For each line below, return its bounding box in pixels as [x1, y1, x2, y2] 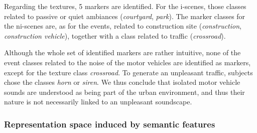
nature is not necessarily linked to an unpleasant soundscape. [4, 96, 192, 107]
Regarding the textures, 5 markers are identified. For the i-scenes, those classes [4, 1, 246, 11]
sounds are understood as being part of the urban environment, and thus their [4, 86, 245, 97]
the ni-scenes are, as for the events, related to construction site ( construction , [4, 21, 241, 31]
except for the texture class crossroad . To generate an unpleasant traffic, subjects [4, 67, 253, 77]
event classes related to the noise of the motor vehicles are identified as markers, [4, 57, 251, 67]
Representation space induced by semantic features [4, 117, 215, 130]
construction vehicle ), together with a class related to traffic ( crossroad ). [4, 30, 226, 41]
